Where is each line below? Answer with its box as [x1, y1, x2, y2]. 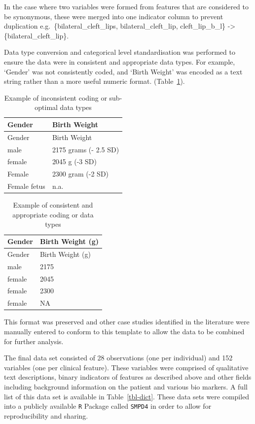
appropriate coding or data [12, 209, 94, 219]
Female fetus [7, 181, 45, 191]
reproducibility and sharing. [4, 410, 88, 421]
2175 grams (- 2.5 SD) [52, 144, 119, 154]
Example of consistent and [13, 200, 93, 210]
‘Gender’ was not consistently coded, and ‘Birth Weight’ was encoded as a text [4, 66, 243, 76]
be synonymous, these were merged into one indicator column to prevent [4, 11, 223, 21]
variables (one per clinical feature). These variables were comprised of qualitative [4, 362, 249, 372]
